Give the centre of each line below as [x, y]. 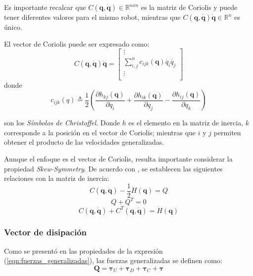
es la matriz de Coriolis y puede [189, 7]
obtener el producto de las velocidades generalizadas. [84, 142]
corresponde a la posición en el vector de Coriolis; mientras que [100, 132]
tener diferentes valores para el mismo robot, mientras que [92, 17]
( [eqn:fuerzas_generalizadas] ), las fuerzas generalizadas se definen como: [113, 260]
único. [13, 27]
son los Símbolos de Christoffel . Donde [62, 123]
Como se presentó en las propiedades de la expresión [83, 250]
